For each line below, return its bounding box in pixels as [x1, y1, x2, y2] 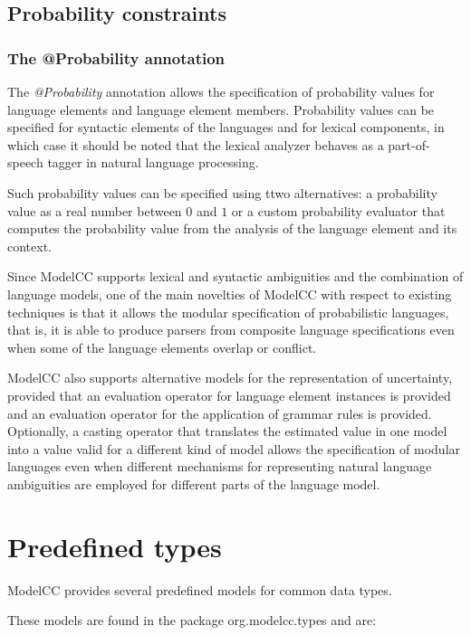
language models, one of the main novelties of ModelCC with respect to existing [7, 284, 452, 303]
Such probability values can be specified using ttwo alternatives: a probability [7, 183, 437, 202]
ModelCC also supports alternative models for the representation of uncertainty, [7, 368, 453, 387]
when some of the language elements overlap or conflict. [7, 337, 317, 356]
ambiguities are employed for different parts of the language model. [7, 474, 380, 493]
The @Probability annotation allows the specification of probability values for [7, 82, 435, 100]
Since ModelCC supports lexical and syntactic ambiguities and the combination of [7, 267, 464, 286]
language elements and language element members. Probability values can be [7, 100, 435, 118]
